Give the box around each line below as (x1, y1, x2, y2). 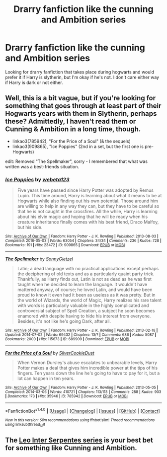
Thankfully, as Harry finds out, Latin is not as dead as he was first (17, 276, 152, 282)
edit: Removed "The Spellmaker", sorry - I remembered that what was (5, 158, 148, 164)
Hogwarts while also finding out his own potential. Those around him (17, 198, 158, 204)
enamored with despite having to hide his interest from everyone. (17, 313, 151, 319)
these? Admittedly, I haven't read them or (5, 117, 136, 126)
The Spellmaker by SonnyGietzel (5, 256, 73, 262)
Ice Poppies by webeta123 (5, 176, 70, 183)
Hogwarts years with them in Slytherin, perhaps (5, 109, 157, 118)
